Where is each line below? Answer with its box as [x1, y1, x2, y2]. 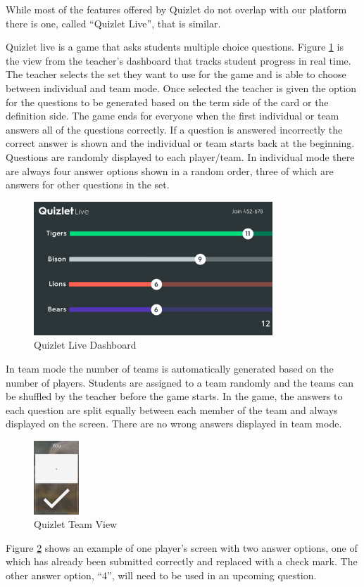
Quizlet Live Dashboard [34, 337, 137, 352]
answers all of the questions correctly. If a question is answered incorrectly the [6, 122, 343, 136]
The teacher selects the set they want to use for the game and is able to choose [6, 67, 346, 82]
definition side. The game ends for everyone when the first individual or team [6, 108, 339, 123]
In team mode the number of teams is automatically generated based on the [6, 361, 334, 376]
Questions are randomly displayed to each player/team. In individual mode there [6, 149, 355, 164]
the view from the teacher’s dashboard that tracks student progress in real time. [6, 53, 351, 67]
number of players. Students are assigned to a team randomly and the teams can [6, 375, 354, 389]
